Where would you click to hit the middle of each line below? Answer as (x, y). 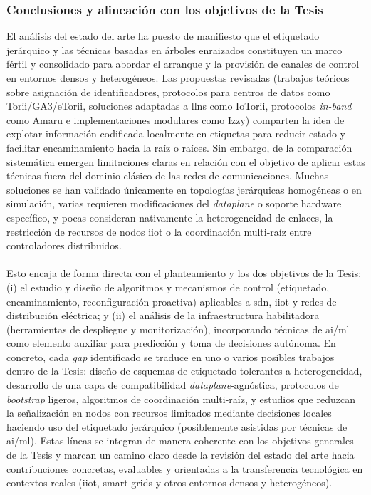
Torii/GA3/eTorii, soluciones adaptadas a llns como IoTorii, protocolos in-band (179, 106)
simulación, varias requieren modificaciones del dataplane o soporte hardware (174, 203)
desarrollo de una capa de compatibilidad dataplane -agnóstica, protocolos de (173, 385)
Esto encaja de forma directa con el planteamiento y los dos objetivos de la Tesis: (184, 273)
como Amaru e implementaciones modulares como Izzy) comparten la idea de (176, 119)
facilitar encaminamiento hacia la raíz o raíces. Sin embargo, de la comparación (179, 147)
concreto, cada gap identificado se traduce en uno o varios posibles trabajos (171, 356)
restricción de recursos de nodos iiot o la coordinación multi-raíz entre (159, 231)
